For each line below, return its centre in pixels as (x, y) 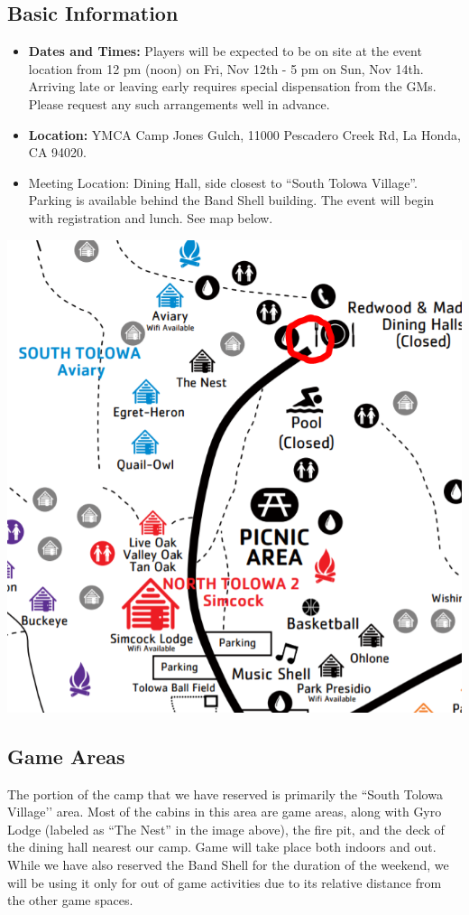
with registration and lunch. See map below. (151, 217)
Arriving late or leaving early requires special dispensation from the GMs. (232, 86)
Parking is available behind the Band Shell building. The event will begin (231, 200)
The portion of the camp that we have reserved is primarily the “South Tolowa (225, 794)
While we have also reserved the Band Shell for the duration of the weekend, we (228, 865)
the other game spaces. (70, 900)
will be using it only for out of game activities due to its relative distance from (225, 882)
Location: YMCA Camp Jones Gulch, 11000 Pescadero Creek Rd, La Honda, (244, 134)
